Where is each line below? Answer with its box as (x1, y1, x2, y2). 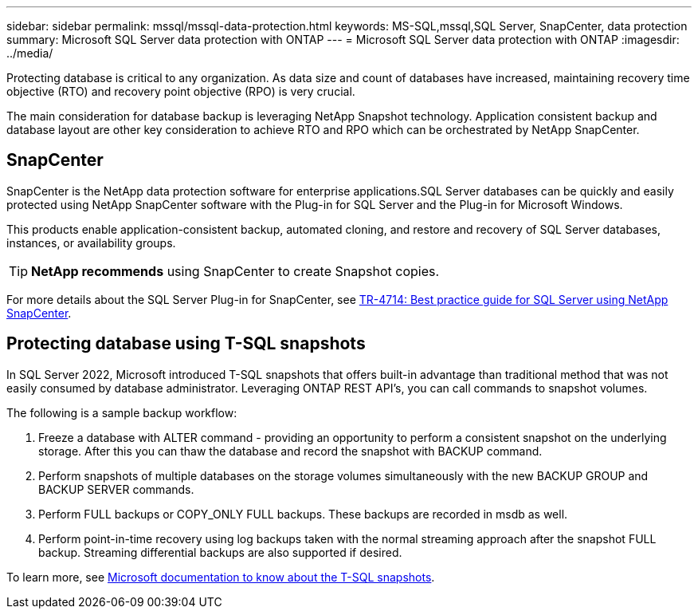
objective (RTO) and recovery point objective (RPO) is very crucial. (6, 85, 355, 98)
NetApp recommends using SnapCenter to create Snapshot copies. (31, 262, 440, 279)
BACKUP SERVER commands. (38, 482, 194, 496)
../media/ (6, 46, 53, 60)
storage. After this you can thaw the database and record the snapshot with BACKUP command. (38, 444, 543, 458)
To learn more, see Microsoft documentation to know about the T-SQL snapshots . (6, 570, 435, 584)
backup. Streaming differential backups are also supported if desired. (38, 545, 402, 559)
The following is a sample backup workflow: (6, 405, 237, 420)
